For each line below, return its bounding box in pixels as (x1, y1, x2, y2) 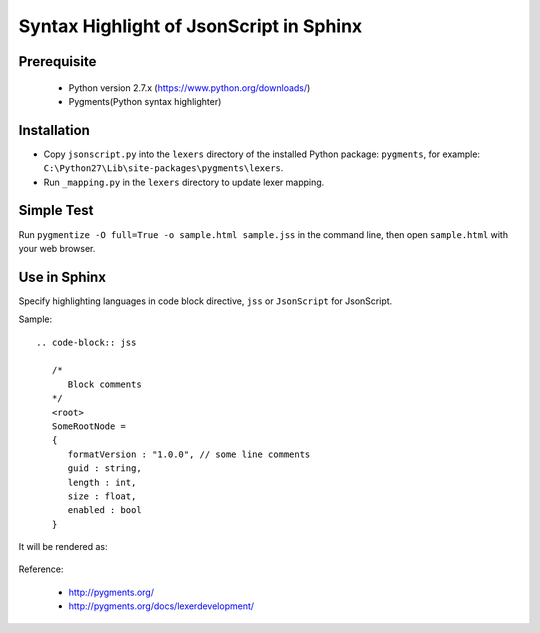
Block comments (67, 378, 142, 390)
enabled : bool (67, 505, 142, 516)
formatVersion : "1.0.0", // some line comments (67, 448, 311, 460)
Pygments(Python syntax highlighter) (68, 95, 222, 107)
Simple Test (18, 202, 94, 219)
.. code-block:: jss (36, 336, 137, 348)
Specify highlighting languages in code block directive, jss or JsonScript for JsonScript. (18, 295, 393, 307)
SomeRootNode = (51, 420, 127, 432)
